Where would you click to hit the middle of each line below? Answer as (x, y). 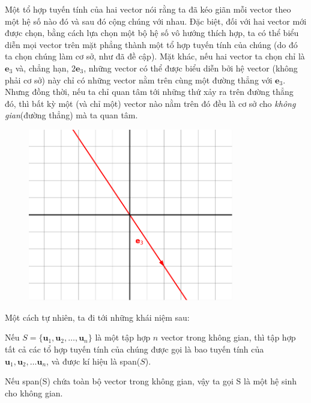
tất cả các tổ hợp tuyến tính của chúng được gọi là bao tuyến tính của (134, 349)
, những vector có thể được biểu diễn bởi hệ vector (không (191, 68)
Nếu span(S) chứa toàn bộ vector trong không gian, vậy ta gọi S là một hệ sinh (151, 381)
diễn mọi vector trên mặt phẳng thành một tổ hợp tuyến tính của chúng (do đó (151, 44)
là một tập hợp (123, 337)
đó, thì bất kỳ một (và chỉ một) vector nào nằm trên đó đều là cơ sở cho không (150, 103)
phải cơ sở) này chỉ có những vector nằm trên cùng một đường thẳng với (139, 80)
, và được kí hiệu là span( (93, 361)
